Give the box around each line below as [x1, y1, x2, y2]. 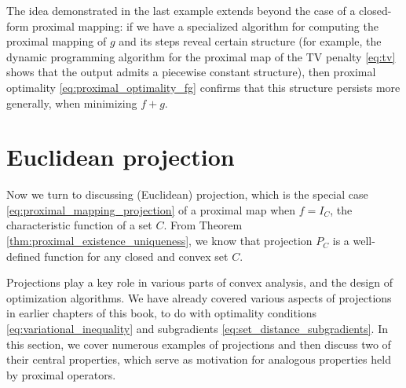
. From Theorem [163, 217, 243, 233]
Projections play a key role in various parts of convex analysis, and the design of [6, 274, 393, 291]
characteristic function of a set [6, 217, 152, 233]
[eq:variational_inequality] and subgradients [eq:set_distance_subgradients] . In [6, 320, 389, 337]
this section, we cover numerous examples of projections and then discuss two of [6, 335, 391, 352]
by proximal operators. [6, 366, 116, 383]
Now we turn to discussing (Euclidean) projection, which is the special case [6, 186, 368, 203]
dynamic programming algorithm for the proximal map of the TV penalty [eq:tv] [6, 48, 396, 64]
